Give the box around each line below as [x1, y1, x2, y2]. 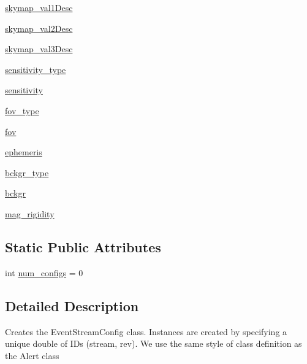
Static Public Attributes [5, 237, 161, 256]
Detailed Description [5, 296, 139, 315]
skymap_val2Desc [5, 21, 73, 34]
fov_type [5, 104, 39, 117]
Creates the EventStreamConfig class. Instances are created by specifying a [5, 325, 287, 338]
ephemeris [5, 145, 42, 158]
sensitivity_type [5, 63, 66, 76]
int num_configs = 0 [5, 266, 83, 279]
